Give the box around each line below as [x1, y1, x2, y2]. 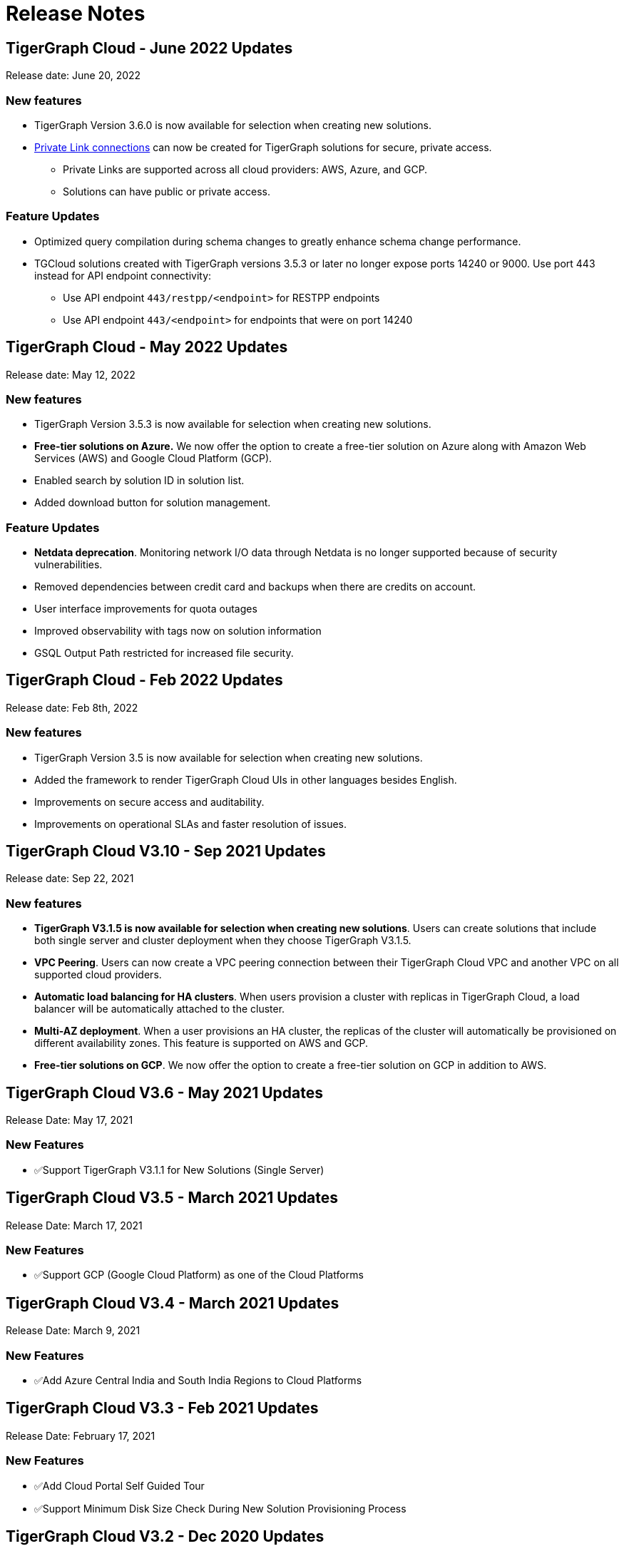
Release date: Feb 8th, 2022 [6, 701, 138, 714]
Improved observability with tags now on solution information [34, 625, 322, 638]
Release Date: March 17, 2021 [6, 1219, 143, 1232]
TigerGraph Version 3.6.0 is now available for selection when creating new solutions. [34, 118, 431, 131]
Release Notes [6, 1, 145, 26]
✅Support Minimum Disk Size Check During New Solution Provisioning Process [34, 1502, 406, 1515]
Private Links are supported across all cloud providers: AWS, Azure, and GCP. [63, 163, 428, 175]
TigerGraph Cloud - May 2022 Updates [6, 338, 288, 357]
